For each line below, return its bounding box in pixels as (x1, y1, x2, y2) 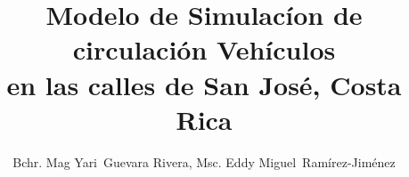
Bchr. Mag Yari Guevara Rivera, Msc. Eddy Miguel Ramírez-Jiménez (12, 152, 396, 171)
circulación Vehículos (72, 31, 336, 68)
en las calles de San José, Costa (6, 66, 402, 102)
